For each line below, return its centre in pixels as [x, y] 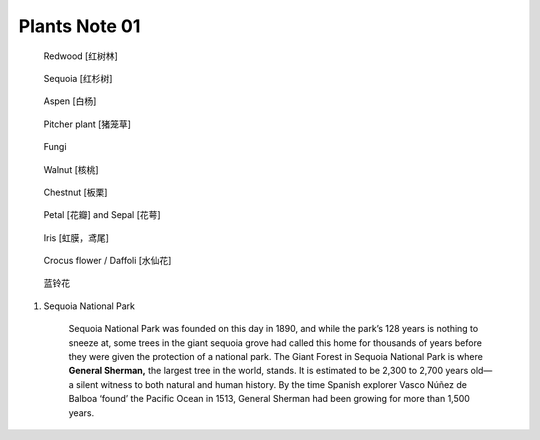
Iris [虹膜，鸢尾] [76, 237]
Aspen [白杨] [70, 101]
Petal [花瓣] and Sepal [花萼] [102, 215]
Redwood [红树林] [81, 56]
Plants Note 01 [79, 26]
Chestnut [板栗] [75, 192]
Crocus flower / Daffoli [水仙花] [107, 261]
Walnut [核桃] [71, 169]
